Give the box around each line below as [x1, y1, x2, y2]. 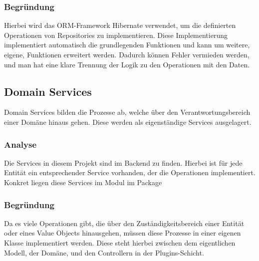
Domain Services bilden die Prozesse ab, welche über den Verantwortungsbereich [4, 107, 251, 117]
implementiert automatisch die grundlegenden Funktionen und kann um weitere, [4, 39, 250, 50]
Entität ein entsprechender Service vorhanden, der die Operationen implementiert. [4, 167, 256, 178]
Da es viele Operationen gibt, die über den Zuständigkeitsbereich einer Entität [4, 218, 245, 228]
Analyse [4, 138, 37, 150]
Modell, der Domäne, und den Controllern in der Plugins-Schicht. [4, 247, 204, 258]
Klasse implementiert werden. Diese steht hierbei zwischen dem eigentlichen [4, 237, 236, 248]
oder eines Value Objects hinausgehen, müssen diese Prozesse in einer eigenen [4, 228, 241, 238]
